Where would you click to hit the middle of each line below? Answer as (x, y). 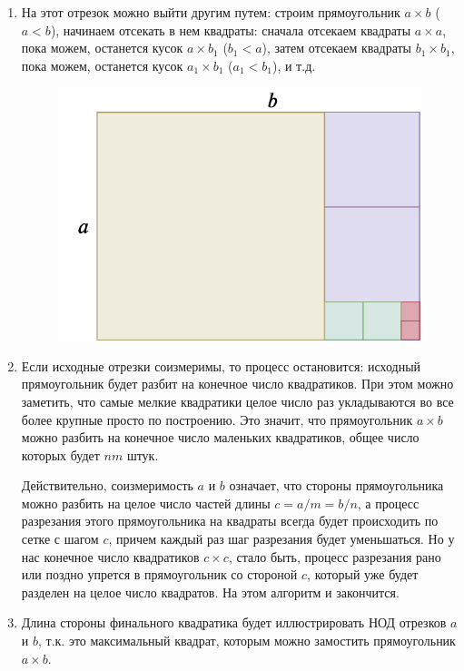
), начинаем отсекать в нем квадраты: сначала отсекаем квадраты (231, 30)
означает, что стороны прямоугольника (336, 485)
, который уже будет (363, 574)
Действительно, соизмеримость (107, 485)
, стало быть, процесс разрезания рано (335, 556)
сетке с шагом (60, 539)
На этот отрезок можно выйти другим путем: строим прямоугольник (211, 12)
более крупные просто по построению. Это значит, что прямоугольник (217, 419)
